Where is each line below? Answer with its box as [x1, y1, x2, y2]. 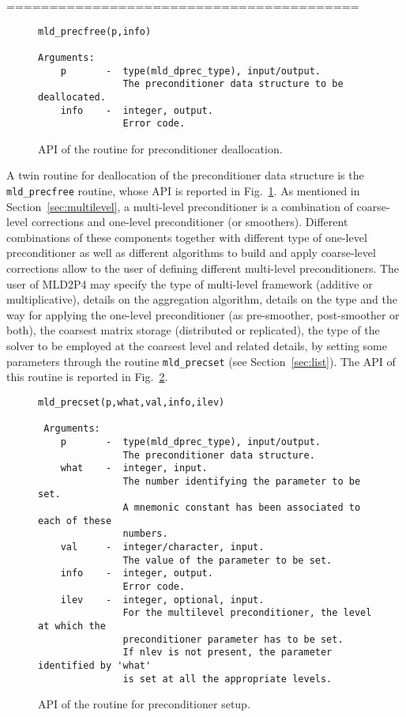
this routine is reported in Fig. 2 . [6, 368, 168, 385]
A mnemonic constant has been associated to [122, 502, 361, 514]
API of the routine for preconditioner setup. [38, 696, 250, 712]
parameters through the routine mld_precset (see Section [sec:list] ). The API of [6, 353, 396, 369]
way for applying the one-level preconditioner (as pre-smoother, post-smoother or [6, 306, 400, 323]
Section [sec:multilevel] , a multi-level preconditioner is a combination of [6, 198, 353, 214]
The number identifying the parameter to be [122, 475, 361, 487]
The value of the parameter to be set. [122, 554, 333, 566]
